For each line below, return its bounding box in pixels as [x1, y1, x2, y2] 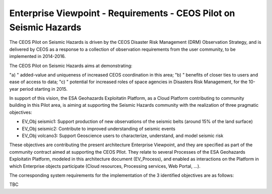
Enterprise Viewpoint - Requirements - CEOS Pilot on [9, 8, 235, 19]
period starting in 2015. [19, 86, 68, 92]
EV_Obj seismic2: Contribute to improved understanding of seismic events [22, 125, 176, 132]
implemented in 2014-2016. [9, 53, 66, 59]
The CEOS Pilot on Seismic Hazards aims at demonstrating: [9, 62, 133, 69]
